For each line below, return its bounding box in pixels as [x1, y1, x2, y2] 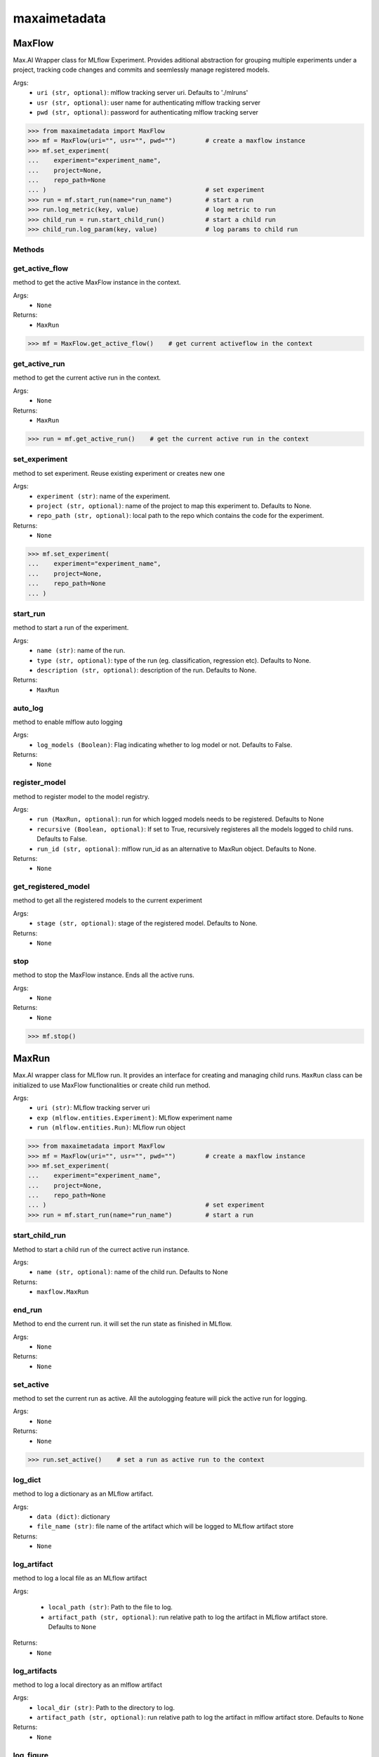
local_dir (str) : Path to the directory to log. [36, 1703, 175, 1711]
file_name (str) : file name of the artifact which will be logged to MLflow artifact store [36, 1522, 294, 1531]
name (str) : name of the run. [36, 647, 126, 655]
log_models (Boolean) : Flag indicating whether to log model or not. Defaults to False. [36, 740, 293, 748]
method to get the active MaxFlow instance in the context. [13, 278, 182, 287]
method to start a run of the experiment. [13, 623, 129, 632]
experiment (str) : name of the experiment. [36, 492, 171, 500]
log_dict [13, 1474, 41, 1484]
